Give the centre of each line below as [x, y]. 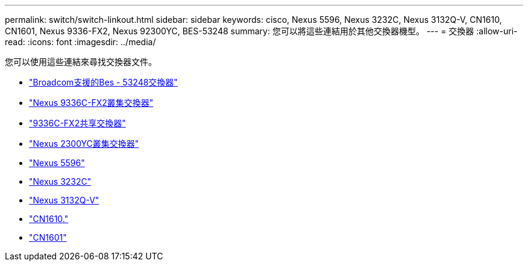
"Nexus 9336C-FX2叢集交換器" [91, 103]
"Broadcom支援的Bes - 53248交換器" [103, 82]
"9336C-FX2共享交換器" [77, 123]
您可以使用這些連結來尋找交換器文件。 [81, 62]
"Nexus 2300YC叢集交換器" [84, 144]
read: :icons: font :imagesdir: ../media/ [80, 42]
